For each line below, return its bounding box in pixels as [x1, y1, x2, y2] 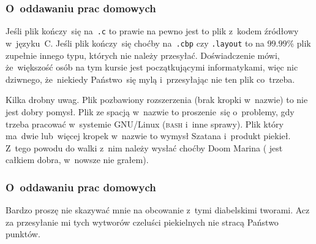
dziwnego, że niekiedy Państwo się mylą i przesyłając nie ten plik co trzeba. [6, 72, 295, 85]
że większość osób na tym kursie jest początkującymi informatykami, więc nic [6, 61, 298, 74]
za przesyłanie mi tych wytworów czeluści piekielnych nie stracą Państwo [6, 215, 279, 228]
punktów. [6, 227, 40, 240]
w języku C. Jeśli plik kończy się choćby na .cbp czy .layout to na [6, 36, 265, 49]
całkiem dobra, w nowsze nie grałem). [6, 153, 149, 166]
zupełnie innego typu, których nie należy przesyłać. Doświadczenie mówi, [6, 48, 280, 61]
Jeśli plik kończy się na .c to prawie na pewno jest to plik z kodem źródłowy [6, 25, 299, 37]
